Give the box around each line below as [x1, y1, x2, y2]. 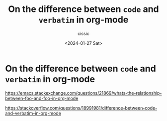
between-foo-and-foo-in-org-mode [5, 95, 79, 101]
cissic [78, 30, 89, 36]
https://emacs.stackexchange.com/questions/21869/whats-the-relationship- [5, 90, 162, 96]
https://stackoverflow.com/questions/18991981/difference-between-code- [5, 105, 158, 111]
